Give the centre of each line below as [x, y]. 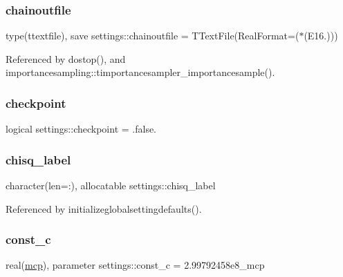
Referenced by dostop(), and [66, 58]
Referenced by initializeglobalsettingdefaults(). [104, 208]
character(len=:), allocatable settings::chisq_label [111, 185]
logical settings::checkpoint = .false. [81, 129]
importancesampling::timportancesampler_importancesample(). [140, 72]
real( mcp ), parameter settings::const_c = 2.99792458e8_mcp [135, 265]
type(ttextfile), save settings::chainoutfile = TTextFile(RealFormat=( [152, 36]
